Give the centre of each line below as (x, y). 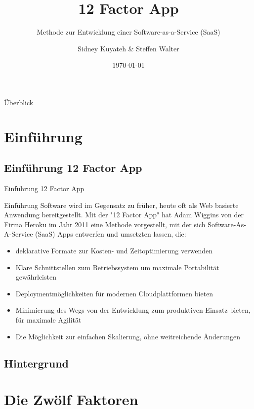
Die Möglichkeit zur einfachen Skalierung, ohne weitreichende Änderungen (128, 336)
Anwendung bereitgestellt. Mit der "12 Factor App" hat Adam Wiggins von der (124, 215)
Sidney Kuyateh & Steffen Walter (128, 48)
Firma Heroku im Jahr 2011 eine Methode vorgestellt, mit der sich (105, 224)
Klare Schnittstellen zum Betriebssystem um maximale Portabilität (117, 267)
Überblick (19, 102)
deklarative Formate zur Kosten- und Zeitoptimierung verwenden (114, 251)
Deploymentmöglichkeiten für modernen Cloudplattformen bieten (114, 293)
